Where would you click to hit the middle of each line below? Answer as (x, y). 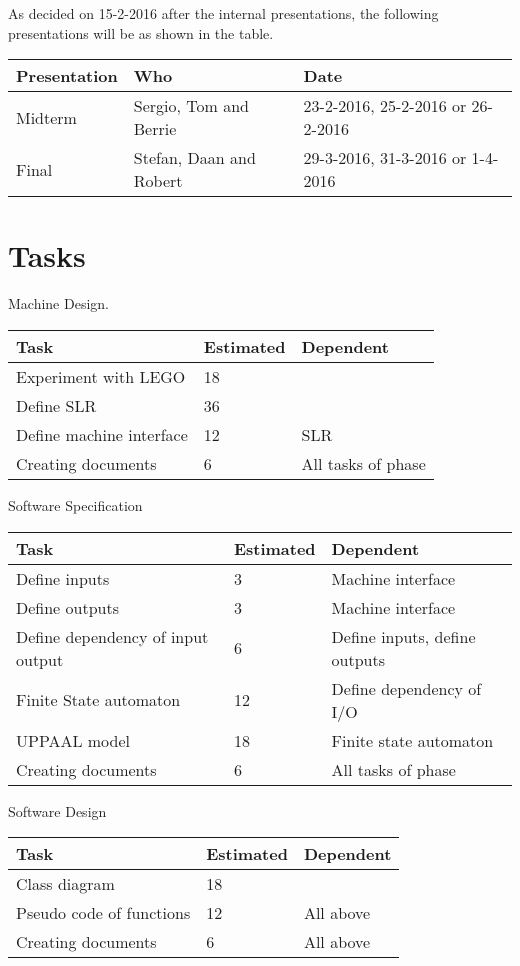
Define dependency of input (112, 636)
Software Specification (75, 504)
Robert (158, 181)
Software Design (57, 810)
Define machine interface (102, 434)
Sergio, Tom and (191, 106)
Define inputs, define (403, 636)
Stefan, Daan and (194, 158)
